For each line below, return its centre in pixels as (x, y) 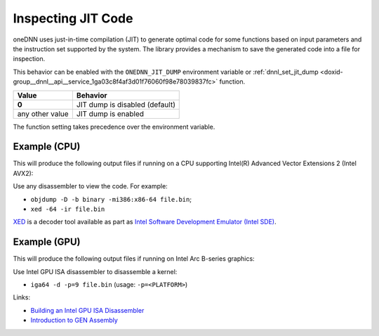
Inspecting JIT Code (73, 18)
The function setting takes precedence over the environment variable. (114, 127)
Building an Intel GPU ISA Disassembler (87, 310)
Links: (22, 297)
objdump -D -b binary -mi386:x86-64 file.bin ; (111, 199)
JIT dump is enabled (110, 114)
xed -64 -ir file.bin (68, 209)
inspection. (29, 59)
